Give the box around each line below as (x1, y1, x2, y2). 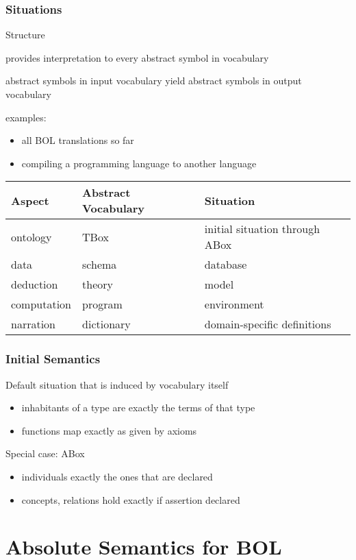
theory (82, 276, 113, 293)
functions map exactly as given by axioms (21, 423, 197, 437)
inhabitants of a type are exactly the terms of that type (21, 400, 255, 415)
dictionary (82, 316, 131, 332)
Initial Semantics (5, 350, 101, 367)
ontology (11, 228, 52, 245)
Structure (5, 27, 45, 42)
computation (11, 296, 72, 313)
